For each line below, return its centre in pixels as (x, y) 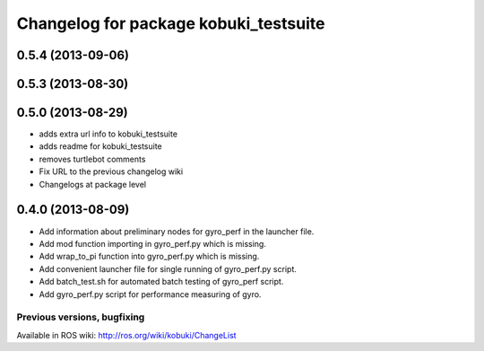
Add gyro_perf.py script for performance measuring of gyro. (150, 294)
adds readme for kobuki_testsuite (101, 146)
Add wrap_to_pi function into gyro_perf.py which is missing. (149, 257)
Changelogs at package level (93, 184)
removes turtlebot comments (92, 159)
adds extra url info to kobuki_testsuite (108, 134)
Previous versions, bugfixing (81, 317)
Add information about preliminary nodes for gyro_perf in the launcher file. (177, 231)
